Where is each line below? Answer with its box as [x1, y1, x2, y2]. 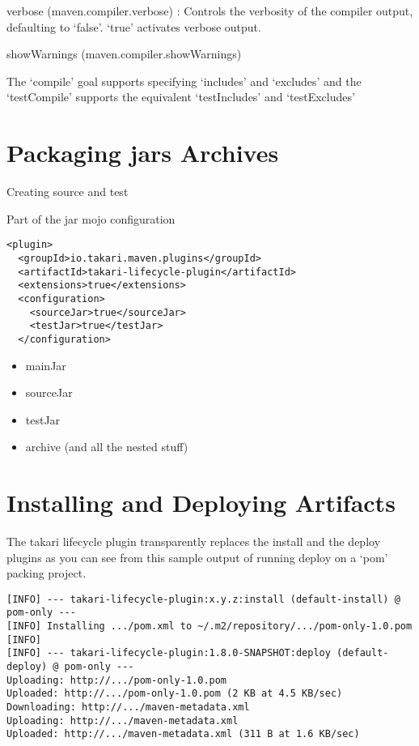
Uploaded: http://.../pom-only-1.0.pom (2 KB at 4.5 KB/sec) [6, 688, 343, 700]
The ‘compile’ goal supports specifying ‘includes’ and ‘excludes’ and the [6, 72, 362, 89]
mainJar [25, 356, 66, 373]
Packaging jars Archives [6, 136, 279, 169]
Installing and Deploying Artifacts [6, 486, 396, 519]
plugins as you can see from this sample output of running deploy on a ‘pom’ [6, 548, 388, 565]
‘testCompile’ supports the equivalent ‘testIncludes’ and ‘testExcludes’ [6, 88, 355, 105]
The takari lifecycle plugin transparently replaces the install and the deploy [6, 533, 381, 550]
